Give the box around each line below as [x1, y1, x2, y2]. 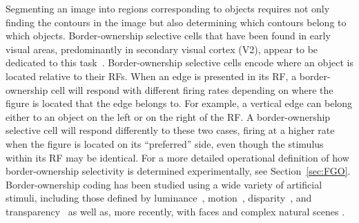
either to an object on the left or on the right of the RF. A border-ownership [6, 109, 331, 124]
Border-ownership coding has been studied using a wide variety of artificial [6, 177, 322, 191]
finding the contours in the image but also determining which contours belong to [6, 14, 347, 29]
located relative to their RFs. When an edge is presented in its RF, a [6, 68, 297, 83]
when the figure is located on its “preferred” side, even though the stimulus [6, 136, 324, 151]
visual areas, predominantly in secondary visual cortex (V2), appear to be [6, 41, 318, 56]
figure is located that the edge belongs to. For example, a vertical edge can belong [6, 96, 353, 110]
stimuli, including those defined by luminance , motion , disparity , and [6, 191, 312, 205]
